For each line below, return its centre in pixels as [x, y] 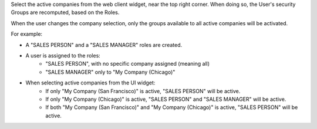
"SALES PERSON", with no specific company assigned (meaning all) [128, 64]
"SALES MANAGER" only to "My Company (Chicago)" [110, 72]
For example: [27, 34]
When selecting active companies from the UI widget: [90, 83]
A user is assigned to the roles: [63, 55]
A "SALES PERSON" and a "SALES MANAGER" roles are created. [104, 45]
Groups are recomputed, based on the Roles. [65, 12]
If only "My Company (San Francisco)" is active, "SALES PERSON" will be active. [143, 91]
